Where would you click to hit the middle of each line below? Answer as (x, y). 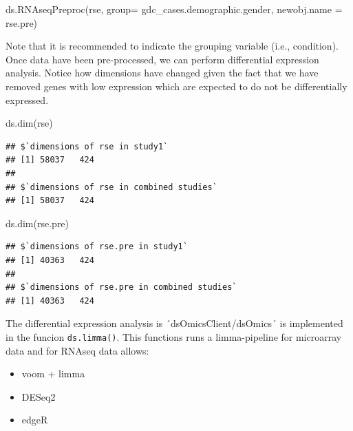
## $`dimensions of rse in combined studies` (111, 187)
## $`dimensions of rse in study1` (87, 146)
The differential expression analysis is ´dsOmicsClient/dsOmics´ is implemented (174, 323)
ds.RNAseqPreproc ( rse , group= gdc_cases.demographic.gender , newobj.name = (174, 9)
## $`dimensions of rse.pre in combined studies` (121, 287)
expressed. (27, 99)
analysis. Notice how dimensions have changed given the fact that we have (162, 73)
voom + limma (53, 374)
